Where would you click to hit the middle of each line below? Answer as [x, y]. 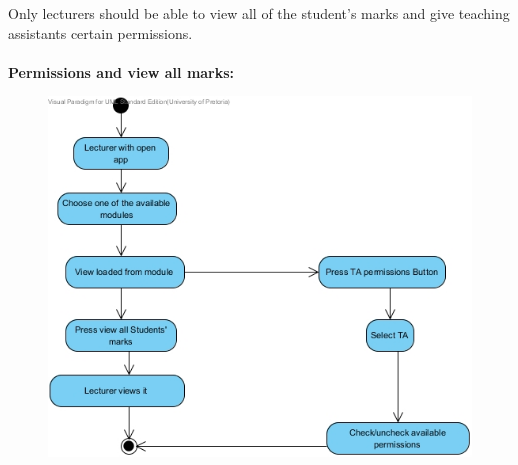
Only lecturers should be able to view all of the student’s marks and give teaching [259, 13]
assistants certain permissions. [100, 32]
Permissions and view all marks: [121, 71]
